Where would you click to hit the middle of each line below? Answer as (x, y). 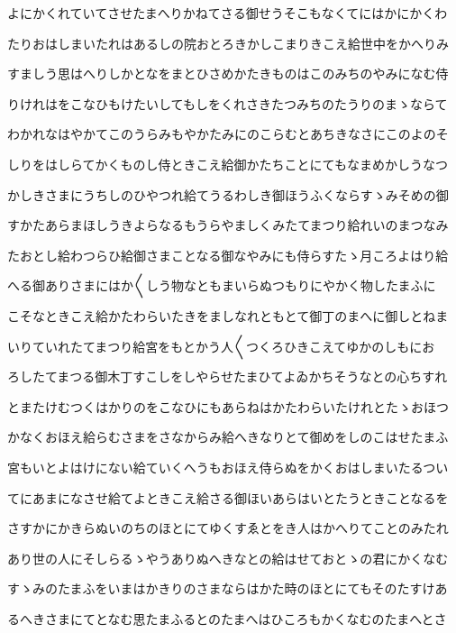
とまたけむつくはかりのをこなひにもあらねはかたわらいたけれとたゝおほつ (228, 406)
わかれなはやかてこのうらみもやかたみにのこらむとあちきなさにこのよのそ (228, 134)
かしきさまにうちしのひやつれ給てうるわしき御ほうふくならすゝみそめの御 (228, 194)
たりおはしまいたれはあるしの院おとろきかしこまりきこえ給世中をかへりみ (228, 43)
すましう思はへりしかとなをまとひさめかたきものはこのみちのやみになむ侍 (228, 73)
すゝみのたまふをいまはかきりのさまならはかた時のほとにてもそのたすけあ (228, 588)
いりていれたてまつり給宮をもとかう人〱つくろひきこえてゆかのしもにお (221, 346)
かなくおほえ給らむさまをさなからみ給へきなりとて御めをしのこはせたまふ (228, 437)
